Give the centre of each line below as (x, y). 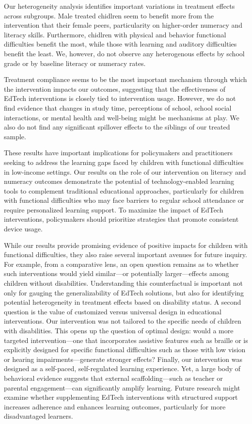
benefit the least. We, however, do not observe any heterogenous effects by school (124, 53)
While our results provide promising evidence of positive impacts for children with (126, 245)
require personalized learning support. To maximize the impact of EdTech (114, 209)
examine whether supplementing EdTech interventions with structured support (121, 397)
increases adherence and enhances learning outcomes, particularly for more (115, 406)
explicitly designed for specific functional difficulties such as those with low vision (125, 350)
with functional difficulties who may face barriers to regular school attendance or (124, 200)
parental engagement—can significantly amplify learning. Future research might (122, 387)
